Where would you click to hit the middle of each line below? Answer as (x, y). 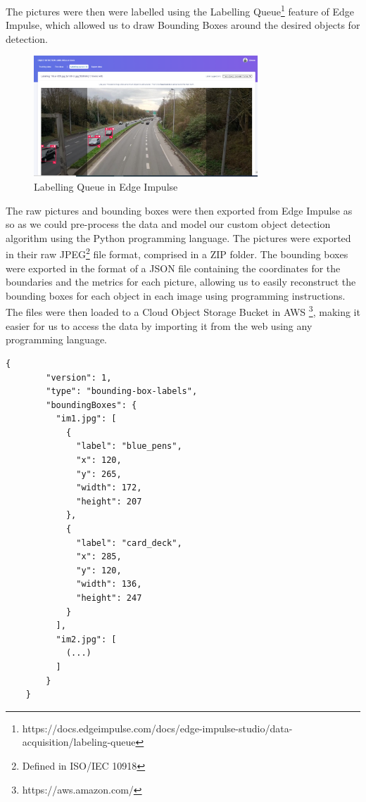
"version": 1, (79, 377)
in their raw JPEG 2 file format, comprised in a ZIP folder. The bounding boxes (177, 253)
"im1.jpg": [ (86, 419)
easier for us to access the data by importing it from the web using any (159, 325)
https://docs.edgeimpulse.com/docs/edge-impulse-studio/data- (157, 728)
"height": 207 (109, 501)
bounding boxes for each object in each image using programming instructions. (176, 295)
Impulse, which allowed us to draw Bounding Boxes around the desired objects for (183, 25)
